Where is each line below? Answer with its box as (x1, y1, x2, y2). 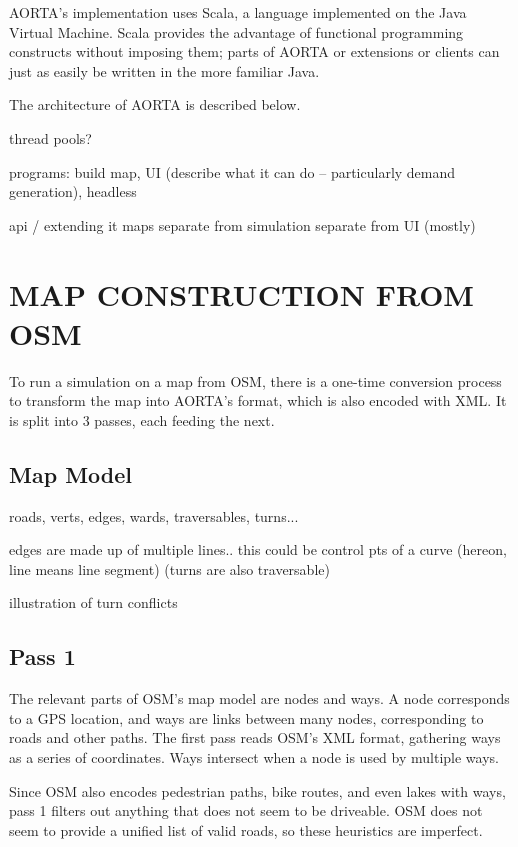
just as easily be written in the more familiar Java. (9, 60, 320, 81)
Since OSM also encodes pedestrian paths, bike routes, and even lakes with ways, (9, 780, 506, 801)
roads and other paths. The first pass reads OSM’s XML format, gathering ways (9, 727, 501, 748)
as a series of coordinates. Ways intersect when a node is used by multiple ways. (9, 747, 499, 767)
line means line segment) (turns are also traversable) (9, 558, 330, 579)
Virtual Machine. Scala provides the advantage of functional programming (9, 21, 464, 42)
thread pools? (9, 127, 92, 148)
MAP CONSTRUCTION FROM (9, 273, 474, 314)
